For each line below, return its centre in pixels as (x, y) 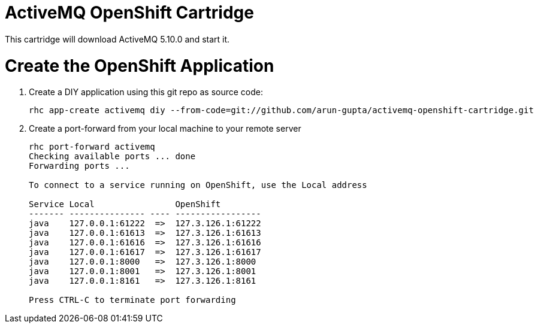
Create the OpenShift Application (140, 66)
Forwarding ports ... (79, 166)
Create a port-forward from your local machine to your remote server (165, 129)
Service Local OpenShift (125, 204)
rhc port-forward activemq (92, 147)
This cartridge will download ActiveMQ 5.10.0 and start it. (117, 39)
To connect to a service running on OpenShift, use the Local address (198, 185)
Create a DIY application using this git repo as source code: (146, 92)
